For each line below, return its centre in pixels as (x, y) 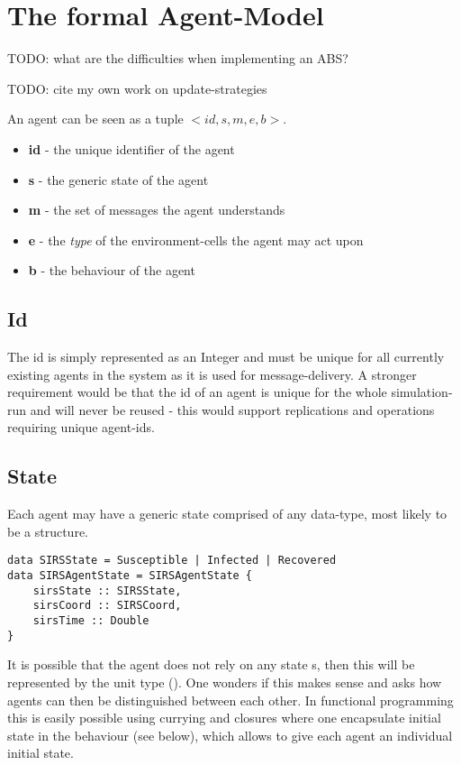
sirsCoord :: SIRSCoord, (107, 606)
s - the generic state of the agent (118, 179)
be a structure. (48, 531)
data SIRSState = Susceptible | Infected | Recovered (172, 561)
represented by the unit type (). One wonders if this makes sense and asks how (225, 682)
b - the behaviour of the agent (112, 270)
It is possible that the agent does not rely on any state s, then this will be (211, 664)
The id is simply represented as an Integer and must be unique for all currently (226, 357)
